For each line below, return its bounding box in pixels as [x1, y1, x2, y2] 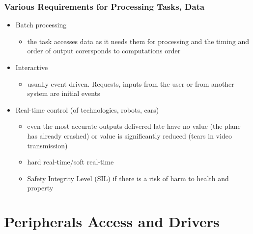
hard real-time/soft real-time [27, 157, 114, 167]
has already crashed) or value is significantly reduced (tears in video [27, 130, 232, 140]
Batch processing [15, 20, 67, 30]
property [27, 183, 54, 193]
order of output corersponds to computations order [27, 46, 181, 56]
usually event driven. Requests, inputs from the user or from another [27, 78, 234, 89]
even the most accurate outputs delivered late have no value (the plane [27, 121, 241, 131]
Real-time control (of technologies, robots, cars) [15, 104, 159, 115]
